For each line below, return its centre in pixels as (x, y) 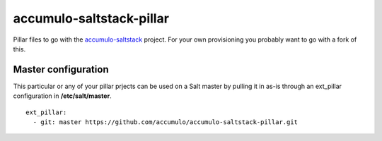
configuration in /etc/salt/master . (63, 96)
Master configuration (61, 69)
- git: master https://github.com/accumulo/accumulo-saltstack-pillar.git (166, 122)
